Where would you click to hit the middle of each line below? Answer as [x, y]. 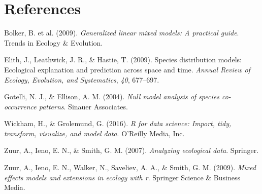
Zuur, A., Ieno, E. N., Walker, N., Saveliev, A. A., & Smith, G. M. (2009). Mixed [130, 167]
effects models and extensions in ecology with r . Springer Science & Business [122, 177]
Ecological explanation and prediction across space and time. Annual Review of [127, 69]
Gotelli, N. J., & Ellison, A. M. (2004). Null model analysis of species [112, 96]
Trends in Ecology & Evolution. [54, 42]
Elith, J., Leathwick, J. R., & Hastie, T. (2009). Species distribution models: [123, 60]
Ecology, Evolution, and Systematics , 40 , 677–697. [82, 79]
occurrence [20, 106]
